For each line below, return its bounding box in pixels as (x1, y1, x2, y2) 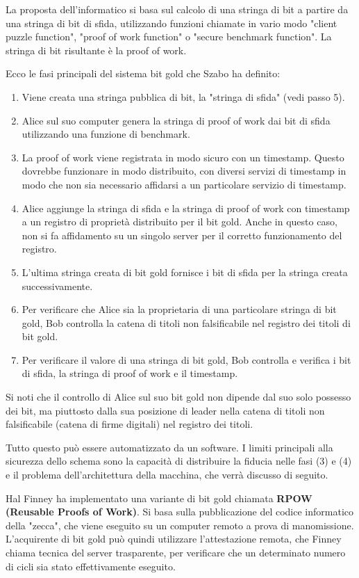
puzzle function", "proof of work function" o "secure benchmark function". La (6, 29, 332, 44)
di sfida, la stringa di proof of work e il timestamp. (22, 366, 238, 380)
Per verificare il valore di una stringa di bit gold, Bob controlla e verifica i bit (22, 352, 351, 367)
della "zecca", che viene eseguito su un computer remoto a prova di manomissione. (6, 517, 354, 532)
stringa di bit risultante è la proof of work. (6, 42, 187, 57)
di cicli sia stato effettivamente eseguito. (6, 559, 176, 573)
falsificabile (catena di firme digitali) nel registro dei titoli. (6, 417, 253, 431)
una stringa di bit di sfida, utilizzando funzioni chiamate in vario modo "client (6, 15, 337, 30)
